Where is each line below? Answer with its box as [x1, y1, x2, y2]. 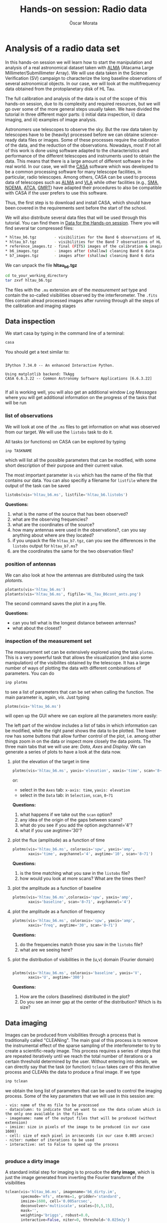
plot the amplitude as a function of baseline [12, 885, 101, 891]
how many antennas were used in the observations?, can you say [12, 527, 147, 533]
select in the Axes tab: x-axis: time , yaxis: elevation [19, 787, 130, 793]
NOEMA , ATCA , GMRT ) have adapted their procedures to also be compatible [5, 185, 162, 191]
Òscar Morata [69, 20, 98, 26]
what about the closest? [12, 625, 62, 631]
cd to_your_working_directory [5, 273, 68, 278]
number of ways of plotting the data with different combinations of [5, 665, 142, 671]
